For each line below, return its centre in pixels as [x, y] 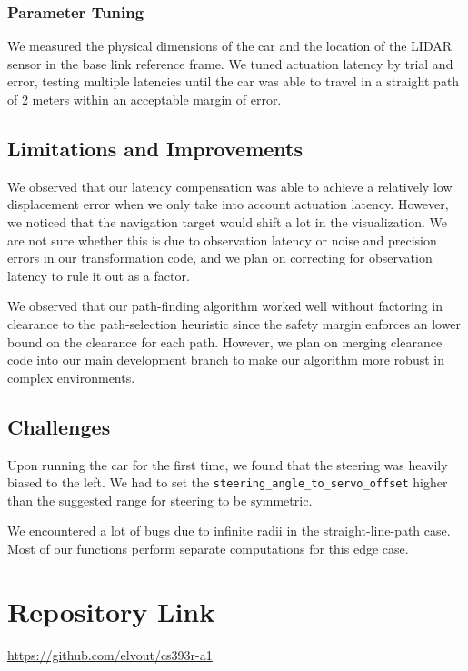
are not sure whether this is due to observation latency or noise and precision [222, 240]
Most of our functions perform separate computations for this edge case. [208, 548]
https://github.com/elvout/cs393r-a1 [110, 654]
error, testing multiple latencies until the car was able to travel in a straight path [234, 81]
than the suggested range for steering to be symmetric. [160, 500]
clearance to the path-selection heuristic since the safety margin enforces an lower [234, 323]
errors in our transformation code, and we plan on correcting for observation [220, 258]
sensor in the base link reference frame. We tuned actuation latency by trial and [230, 63]
